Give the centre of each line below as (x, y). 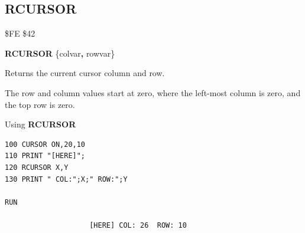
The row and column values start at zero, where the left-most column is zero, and (153, 92)
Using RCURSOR (40, 124)
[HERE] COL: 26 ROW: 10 (138, 225)
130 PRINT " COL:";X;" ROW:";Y (66, 179)
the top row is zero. (40, 104)
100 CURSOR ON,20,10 (45, 144)
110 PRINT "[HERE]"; (45, 156)
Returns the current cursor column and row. (85, 73)
